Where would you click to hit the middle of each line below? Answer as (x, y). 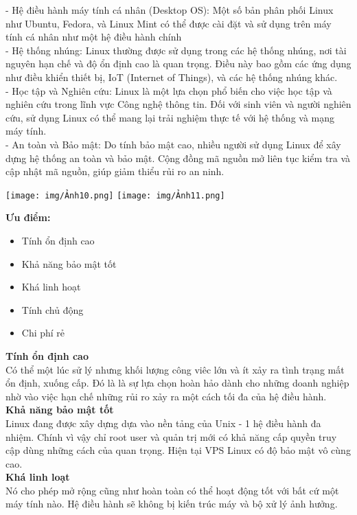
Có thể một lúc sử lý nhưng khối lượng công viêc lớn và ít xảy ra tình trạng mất (175, 369)
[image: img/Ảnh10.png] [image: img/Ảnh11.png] (115, 195)
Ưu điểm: (28, 217)
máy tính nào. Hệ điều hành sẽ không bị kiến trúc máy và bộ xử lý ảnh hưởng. (172, 504)
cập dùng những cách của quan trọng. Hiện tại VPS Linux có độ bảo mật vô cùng (178, 450)
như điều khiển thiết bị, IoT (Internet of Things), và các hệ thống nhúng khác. (172, 77)
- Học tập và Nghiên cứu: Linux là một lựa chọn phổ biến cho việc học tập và (169, 90)
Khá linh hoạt (51, 287)
